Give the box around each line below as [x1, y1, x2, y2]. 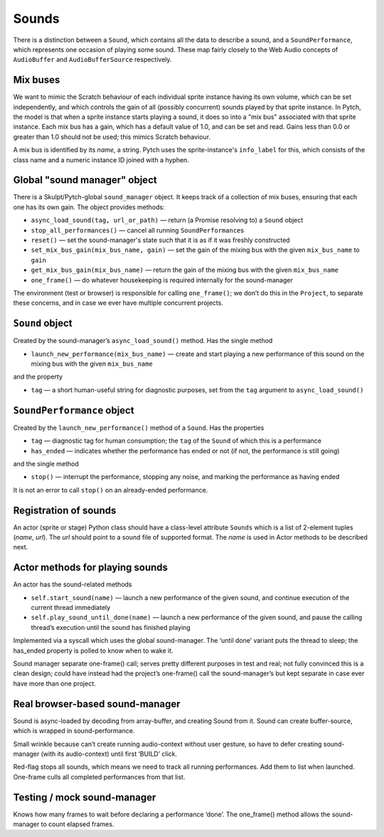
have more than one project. [13, 679, 96, 688]
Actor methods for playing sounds [13, 562, 169, 574]
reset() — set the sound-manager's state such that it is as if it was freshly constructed [31, 236, 291, 245]
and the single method [13, 459, 79, 468]
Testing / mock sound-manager [13, 791, 156, 804]
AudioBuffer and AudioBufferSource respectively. [13, 56, 172, 64]
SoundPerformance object [13, 404, 134, 416]
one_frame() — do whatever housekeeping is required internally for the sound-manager [31, 275, 293, 284]
